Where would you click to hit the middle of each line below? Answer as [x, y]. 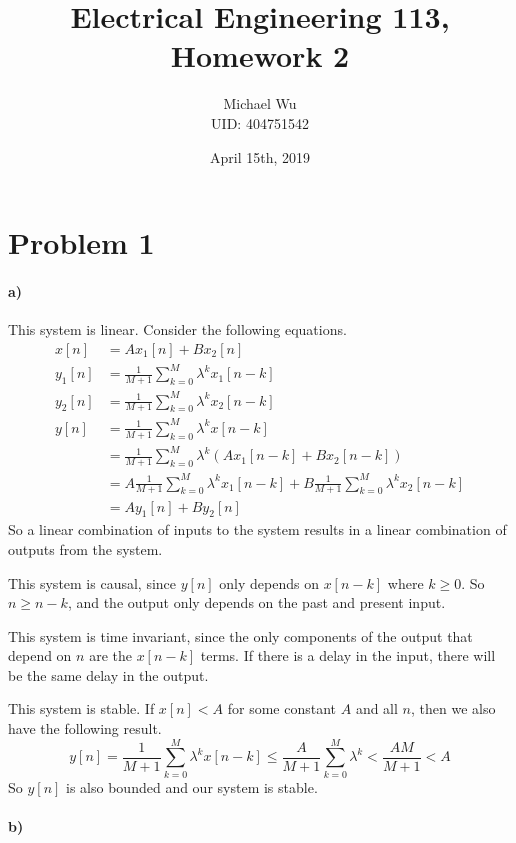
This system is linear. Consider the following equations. [177, 329]
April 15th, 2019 [259, 156]
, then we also [453, 708]
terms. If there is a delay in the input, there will [348, 655]
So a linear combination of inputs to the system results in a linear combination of [257, 529]
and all [376, 708]
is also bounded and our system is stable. [192, 786]
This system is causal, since [92, 582]
